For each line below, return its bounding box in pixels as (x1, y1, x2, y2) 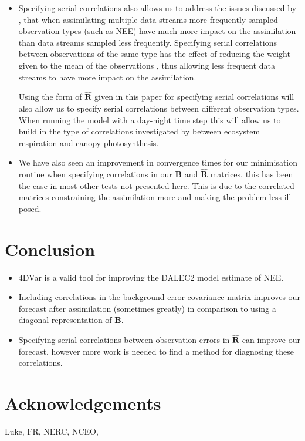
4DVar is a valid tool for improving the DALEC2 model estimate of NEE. (18, 271, 284, 283)
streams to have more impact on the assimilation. (18, 70, 196, 83)
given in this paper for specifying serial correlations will (94, 90, 294, 103)
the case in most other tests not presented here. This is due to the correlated (18, 179, 294, 191)
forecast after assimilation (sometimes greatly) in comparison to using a (18, 302, 276, 314)
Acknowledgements (5, 391, 161, 415)
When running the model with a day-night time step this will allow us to (18, 113, 281, 126)
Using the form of (18, 90, 82, 103)
